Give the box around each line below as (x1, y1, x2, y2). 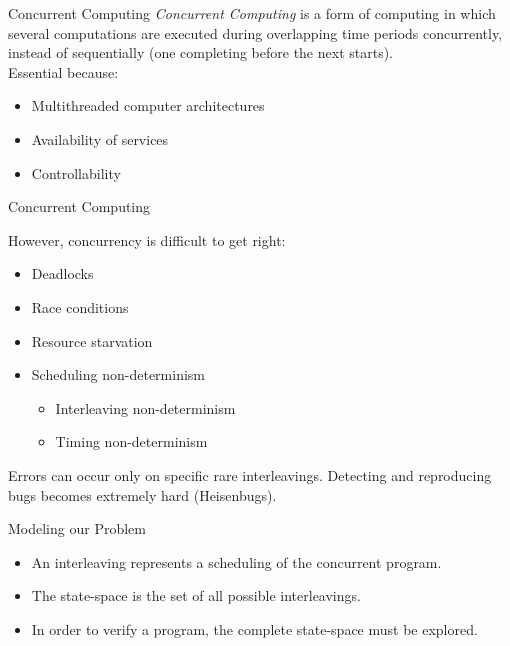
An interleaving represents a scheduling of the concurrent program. (31, 551, 442, 572)
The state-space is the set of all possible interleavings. (31, 585, 361, 606)
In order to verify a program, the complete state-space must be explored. (31, 618, 478, 639)
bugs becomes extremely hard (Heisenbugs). (8, 484, 277, 505)
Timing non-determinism (55, 431, 208, 452)
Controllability (31, 162, 121, 183)
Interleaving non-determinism (55, 397, 236, 418)
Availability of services (31, 128, 169, 149)
